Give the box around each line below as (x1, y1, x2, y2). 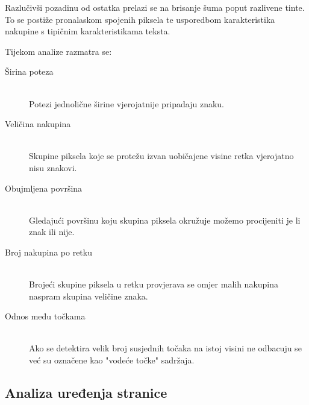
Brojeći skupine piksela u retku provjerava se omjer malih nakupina (29, 278, 279, 290)
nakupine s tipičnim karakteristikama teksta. (5, 25, 170, 37)
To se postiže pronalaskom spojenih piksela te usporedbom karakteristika (5, 13, 275, 25)
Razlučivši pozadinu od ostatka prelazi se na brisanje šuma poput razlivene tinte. (5, 1, 305, 13)
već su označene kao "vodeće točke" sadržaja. (29, 354, 195, 366)
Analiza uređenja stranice (5, 383, 167, 402)
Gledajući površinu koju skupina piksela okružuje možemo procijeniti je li (29, 213, 301, 226)
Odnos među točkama (5, 310, 86, 322)
